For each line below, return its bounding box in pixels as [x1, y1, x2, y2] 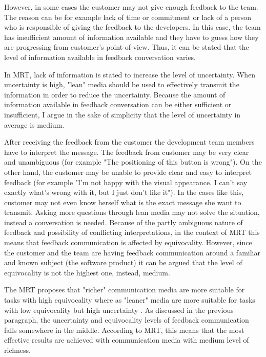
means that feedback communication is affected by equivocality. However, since [4, 237, 252, 248]
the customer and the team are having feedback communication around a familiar [4, 247, 260, 257]
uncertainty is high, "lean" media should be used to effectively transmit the [4, 79, 239, 90]
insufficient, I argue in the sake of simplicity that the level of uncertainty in [4, 109, 241, 120]
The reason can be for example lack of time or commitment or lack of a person [4, 11, 252, 22]
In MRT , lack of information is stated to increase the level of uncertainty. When [4, 69, 256, 80]
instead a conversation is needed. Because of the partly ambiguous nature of [4, 216, 243, 227]
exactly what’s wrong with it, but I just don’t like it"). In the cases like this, [4, 187, 244, 197]
